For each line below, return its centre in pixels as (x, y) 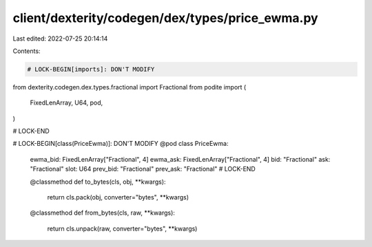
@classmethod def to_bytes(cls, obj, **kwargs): (98, 182)
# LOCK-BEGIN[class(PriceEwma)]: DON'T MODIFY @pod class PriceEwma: (121, 144)
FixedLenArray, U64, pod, (66, 103)
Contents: (27, 51)
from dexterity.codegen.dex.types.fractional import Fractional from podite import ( (130, 87)
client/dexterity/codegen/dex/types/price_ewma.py (165, 18)
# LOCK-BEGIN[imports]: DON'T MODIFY (91, 69)
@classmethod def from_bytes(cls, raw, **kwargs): (103, 213)
